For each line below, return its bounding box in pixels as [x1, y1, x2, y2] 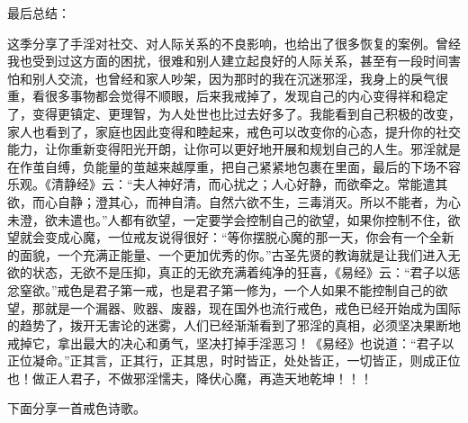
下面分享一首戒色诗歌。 [7, 399, 146, 418]
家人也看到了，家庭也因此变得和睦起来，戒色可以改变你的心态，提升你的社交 [7, 121, 461, 140]
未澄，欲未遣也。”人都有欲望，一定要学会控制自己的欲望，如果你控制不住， [7, 210, 448, 229]
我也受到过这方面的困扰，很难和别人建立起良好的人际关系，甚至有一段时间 [7, 51, 448, 70]
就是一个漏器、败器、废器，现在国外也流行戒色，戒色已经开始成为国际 [44, 298, 461, 317]
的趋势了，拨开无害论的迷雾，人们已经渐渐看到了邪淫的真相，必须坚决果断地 [7, 316, 461, 335]
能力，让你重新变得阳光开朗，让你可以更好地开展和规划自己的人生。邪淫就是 [7, 139, 461, 158]
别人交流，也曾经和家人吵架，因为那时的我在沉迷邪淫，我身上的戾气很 [31, 68, 448, 87]
